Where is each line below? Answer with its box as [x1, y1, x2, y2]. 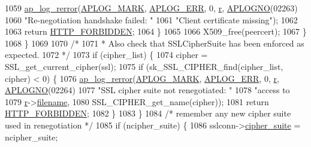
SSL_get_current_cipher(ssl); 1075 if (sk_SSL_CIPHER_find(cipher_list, [5, 60, 283, 72]
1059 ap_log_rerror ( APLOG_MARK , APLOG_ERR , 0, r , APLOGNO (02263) [5, 2, 298, 14]
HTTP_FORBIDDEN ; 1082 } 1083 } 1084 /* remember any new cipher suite [5, 107, 291, 120]
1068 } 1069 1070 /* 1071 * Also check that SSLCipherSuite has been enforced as [5, 36, 304, 49]
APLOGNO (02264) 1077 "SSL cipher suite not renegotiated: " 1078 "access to [5, 84, 290, 96]
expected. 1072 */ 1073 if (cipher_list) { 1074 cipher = [5, 48, 208, 61]
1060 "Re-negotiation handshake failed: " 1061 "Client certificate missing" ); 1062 [5, 13, 298, 26]
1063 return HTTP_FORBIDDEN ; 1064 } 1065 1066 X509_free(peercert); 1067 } [5, 25, 307, 38]
